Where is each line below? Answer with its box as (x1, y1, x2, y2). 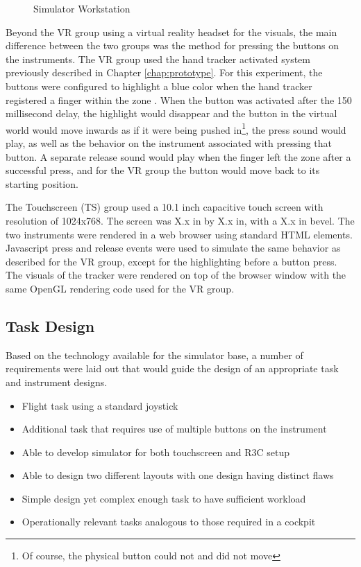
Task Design (6, 315, 95, 336)
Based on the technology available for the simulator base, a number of (6, 347, 303, 362)
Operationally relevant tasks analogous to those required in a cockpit (22, 514, 316, 529)
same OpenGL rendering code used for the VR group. (6, 281, 235, 295)
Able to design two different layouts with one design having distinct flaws (22, 468, 334, 482)
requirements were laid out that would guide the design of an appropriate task (6, 361, 339, 376)
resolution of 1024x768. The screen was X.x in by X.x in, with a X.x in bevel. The (6, 213, 355, 227)
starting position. (6, 176, 78, 191)
